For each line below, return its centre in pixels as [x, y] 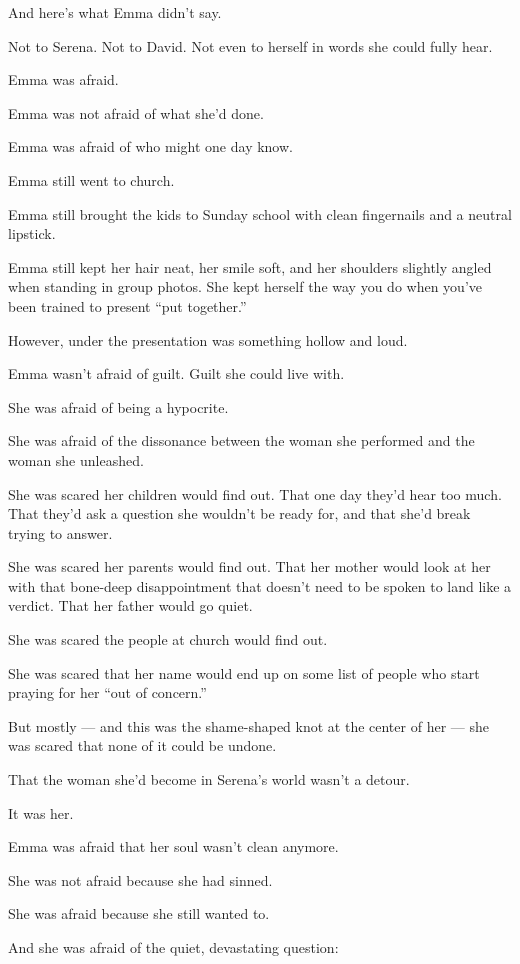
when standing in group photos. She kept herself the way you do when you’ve [245, 286]
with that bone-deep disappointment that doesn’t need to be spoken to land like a [260, 585]
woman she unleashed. [76, 459]
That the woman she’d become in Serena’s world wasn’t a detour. [209, 779]
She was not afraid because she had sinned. [140, 879]
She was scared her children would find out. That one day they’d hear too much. [255, 493]
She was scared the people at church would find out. [168, 639]
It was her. [41, 812]
